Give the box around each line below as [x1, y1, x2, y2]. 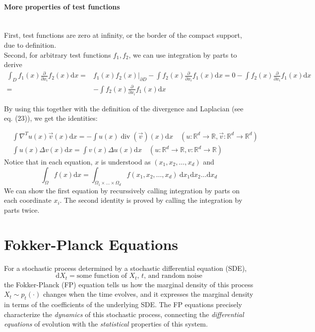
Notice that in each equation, [4, 157, 93, 167]
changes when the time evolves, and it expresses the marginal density [43, 289, 253, 299]
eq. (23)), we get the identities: [4, 113, 98, 123]
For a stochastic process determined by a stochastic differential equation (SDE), [4, 262, 247, 273]
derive [4, 59, 22, 70]
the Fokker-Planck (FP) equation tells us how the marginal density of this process [4, 279, 253, 289]
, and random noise [144, 272, 202, 280]
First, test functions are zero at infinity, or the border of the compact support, [4, 30, 242, 40]
